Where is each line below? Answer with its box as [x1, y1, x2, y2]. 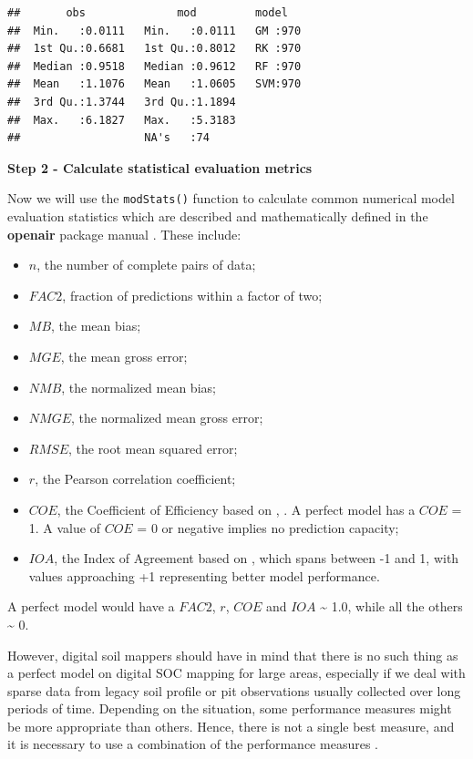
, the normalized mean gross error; [71, 408, 263, 427]
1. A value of [28, 518, 100, 537]
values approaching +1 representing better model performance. [28, 566, 380, 585]
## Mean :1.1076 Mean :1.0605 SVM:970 [7, 77, 302, 91]
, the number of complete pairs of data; [36, 255, 256, 274]
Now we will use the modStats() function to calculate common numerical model [7, 189, 455, 208]
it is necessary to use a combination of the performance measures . [7, 734, 378, 754]
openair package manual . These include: [7, 224, 242, 243]
